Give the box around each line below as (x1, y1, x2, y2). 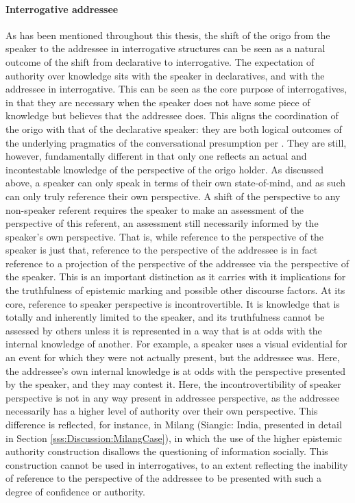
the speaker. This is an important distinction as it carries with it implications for (5, 269, 346, 284)
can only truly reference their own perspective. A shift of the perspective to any (5, 188, 341, 203)
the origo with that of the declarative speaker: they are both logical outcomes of (5, 121, 342, 136)
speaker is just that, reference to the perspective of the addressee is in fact (5, 243, 318, 257)
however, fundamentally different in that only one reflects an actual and (5, 149, 307, 163)
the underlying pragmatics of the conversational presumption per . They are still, (5, 135, 347, 149)
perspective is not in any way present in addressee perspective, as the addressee (5, 390, 339, 404)
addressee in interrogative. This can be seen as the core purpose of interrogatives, (5, 82, 347, 96)
